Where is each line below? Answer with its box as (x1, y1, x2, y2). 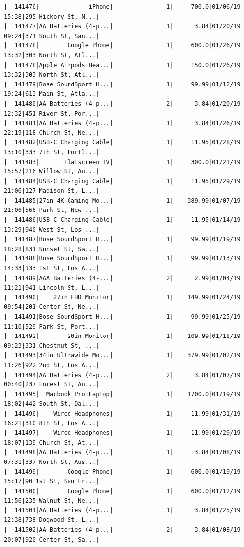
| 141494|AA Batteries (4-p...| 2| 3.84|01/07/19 (4, 371, 241, 379)
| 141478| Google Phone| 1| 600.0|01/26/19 (4, 42, 241, 49)
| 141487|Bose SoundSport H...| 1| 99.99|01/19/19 (4, 236, 241, 243)
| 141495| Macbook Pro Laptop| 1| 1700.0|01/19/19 (4, 390, 241, 398)
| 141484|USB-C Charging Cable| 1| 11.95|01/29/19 (4, 177, 241, 185)
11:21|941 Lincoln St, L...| (4, 284, 100, 292)
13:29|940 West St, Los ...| (4, 226, 100, 233)
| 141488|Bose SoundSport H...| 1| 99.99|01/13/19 (4, 255, 241, 262)
